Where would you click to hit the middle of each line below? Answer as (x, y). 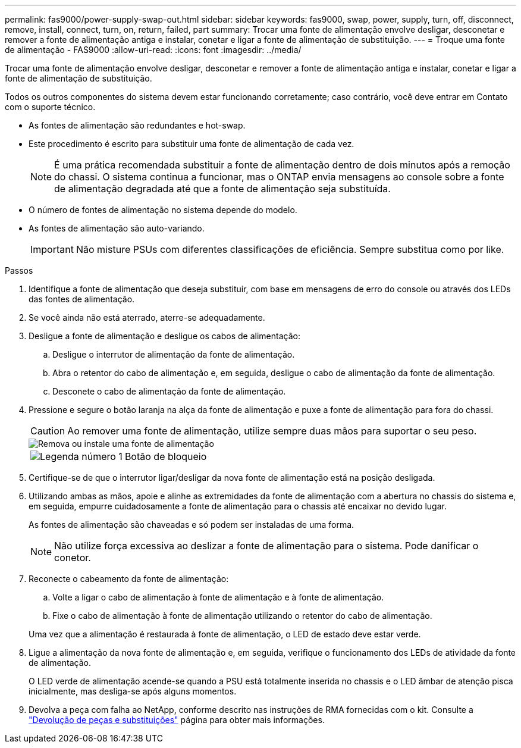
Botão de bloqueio (166, 456)
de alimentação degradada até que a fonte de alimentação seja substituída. (222, 189)
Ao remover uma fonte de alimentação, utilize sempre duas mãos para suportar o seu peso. (272, 431)
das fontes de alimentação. (82, 299)
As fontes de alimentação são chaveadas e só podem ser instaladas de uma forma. (192, 525)
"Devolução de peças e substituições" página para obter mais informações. (177, 720)
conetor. (73, 558)
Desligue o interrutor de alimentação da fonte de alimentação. (174, 354)
